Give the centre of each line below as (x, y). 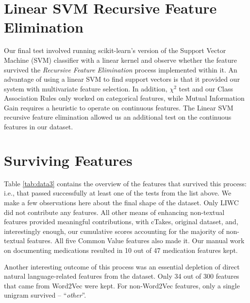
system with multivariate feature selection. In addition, (86, 88)
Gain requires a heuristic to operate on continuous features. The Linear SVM (119, 107)
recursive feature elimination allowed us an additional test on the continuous (118, 117)
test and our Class (206, 88)
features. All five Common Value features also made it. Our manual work (136, 241)
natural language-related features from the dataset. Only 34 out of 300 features (122, 276)
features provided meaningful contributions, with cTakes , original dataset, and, (121, 222)
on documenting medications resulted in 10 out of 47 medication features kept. (121, 250)
